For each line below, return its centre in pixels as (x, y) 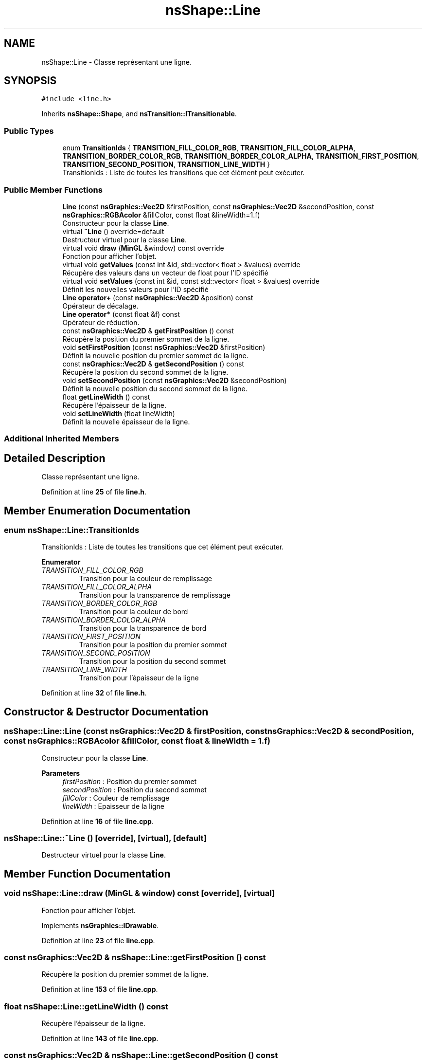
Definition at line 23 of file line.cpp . (98, 940)
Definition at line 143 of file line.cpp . (100, 1039)
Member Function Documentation (87, 874)
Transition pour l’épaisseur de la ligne (139, 678)
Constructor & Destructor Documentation (106, 712)
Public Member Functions (53, 190)
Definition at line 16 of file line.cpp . (98, 821)
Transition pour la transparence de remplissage (155, 595)
